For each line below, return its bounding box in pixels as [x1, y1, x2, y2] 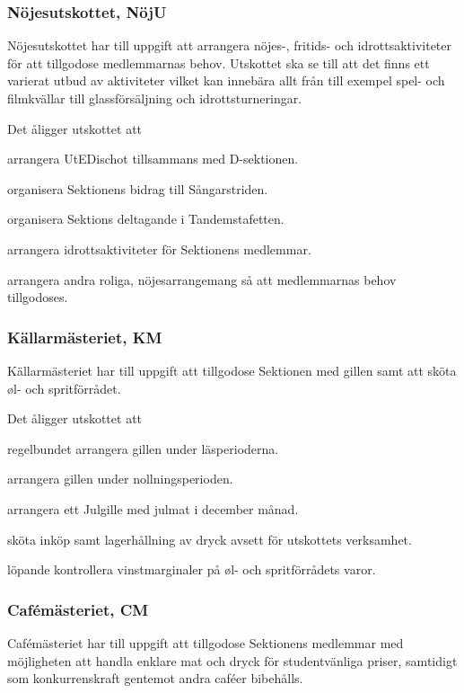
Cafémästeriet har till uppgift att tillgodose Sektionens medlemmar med [7, 633, 404, 652]
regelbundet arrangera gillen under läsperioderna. [7, 439, 279, 458]
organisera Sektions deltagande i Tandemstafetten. [7, 209, 285, 228]
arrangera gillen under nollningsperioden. [7, 469, 233, 488]
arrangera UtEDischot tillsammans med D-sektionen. [7, 149, 299, 168]
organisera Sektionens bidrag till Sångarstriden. [7, 179, 268, 198]
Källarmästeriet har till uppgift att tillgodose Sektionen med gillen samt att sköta [7, 360, 457, 379]
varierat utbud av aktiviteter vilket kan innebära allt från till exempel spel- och [7, 71, 445, 90]
